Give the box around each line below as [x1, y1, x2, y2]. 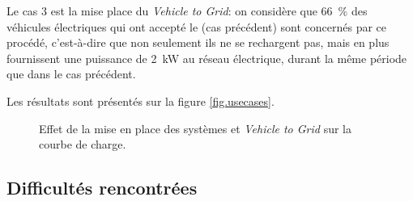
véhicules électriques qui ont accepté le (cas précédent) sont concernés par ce [6, 18, 387, 35]
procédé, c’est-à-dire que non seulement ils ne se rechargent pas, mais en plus [6, 34, 390, 51]
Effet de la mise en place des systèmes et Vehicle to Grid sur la [39, 119, 351, 136]
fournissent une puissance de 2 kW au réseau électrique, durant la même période [6, 49, 407, 66]
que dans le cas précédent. [6, 65, 136, 82]
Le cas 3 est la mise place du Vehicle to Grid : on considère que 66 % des [6, 2, 368, 19]
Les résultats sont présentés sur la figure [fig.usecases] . [6, 92, 275, 109]
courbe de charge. [39, 136, 126, 153]
